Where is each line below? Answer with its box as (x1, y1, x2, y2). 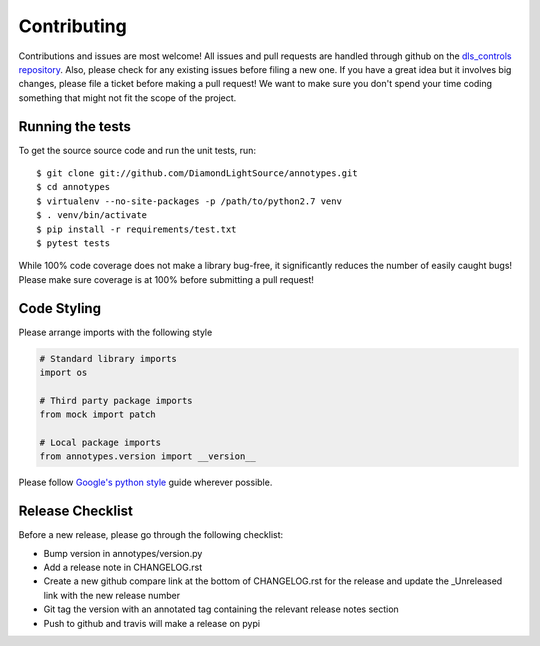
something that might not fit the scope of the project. (18, 91, 237, 104)
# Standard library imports (39, 353, 177, 364)
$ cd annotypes (36, 181, 111, 193)
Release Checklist (18, 503, 134, 520)
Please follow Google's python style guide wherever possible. (18, 476, 273, 489)
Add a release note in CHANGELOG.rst (43, 561, 203, 574)
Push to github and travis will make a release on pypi (43, 617, 260, 629)
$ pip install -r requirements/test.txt (36, 223, 237, 235)
